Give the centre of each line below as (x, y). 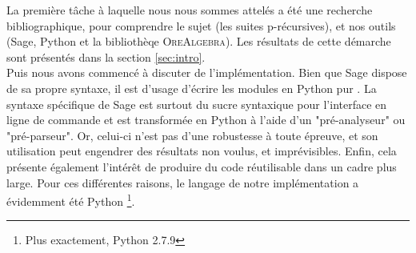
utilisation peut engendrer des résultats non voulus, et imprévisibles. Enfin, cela (202, 151)
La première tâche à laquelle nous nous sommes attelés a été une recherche (190, 10)
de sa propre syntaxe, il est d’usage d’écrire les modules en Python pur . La (192, 88)
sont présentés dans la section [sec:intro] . (106, 56)
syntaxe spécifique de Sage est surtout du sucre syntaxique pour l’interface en (197, 104)
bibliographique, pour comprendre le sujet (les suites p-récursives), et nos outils (201, 25)
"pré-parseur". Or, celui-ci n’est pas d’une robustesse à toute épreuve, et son (192, 135)
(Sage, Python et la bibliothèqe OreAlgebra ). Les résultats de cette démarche (199, 41)
